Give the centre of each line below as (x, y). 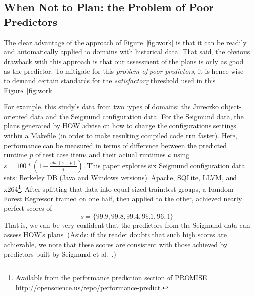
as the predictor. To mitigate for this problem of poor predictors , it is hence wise (124, 71)
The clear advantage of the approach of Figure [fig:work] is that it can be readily (125, 42)
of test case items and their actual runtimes (100, 155)
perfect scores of (28, 208)
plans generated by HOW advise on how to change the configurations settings (120, 126)
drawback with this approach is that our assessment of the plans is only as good (124, 61)
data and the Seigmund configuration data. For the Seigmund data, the (137, 116)
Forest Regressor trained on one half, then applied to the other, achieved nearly (123, 198)
